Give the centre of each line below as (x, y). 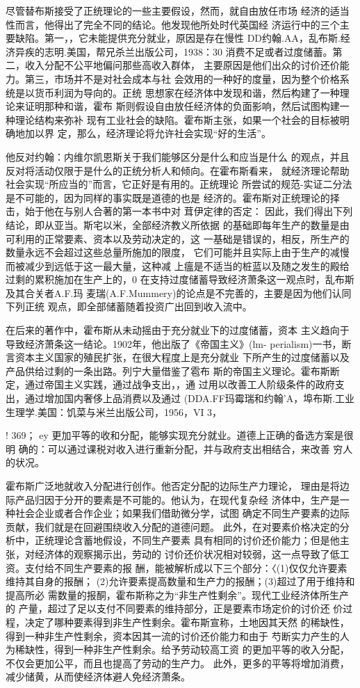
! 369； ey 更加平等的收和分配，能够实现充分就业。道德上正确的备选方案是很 (180, 435)
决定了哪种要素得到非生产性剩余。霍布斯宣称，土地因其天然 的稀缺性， (187, 622)
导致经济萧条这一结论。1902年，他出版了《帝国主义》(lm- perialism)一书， (174, 343)
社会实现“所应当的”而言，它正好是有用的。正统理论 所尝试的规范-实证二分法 (179, 184)
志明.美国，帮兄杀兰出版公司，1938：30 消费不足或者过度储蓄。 (188, 51)
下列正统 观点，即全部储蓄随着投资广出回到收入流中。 (129, 306)
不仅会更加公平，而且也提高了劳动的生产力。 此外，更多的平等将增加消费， (178, 663)
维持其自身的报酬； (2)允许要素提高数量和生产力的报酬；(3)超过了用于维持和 (180, 581)
